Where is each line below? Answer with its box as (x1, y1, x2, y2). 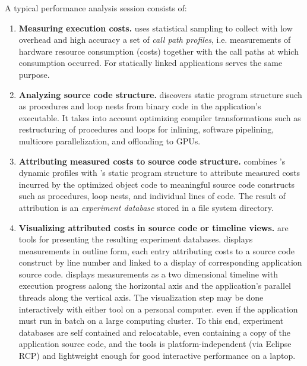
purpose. (18, 68, 50, 80)
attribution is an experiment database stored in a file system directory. (18, 201, 274, 213)
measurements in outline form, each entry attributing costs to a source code (18, 244, 295, 257)
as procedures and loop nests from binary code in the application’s (18, 100, 261, 112)
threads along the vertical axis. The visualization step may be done (18, 291, 264, 304)
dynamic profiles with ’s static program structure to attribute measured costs (18, 166, 300, 179)
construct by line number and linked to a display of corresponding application (18, 256, 302, 269)
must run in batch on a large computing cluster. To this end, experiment (18, 314, 284, 327)
